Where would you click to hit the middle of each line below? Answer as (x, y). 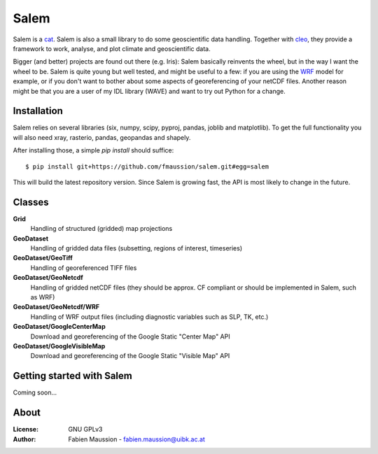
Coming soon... (35, 392)
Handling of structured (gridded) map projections (101, 229)
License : (26, 430)
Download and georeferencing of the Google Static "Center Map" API (130, 336)
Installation (38, 111)
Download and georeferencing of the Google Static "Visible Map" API (130, 356)
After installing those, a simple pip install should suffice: (93, 150)
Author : (24, 439)
